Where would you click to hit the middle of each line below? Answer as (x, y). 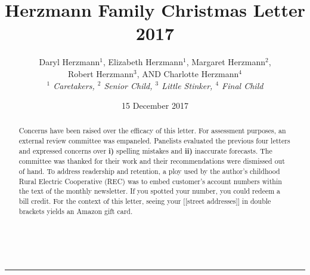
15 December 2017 (155, 106)
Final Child (243, 85)
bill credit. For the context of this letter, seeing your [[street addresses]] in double (145, 201)
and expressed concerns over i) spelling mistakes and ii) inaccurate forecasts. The (145, 151)
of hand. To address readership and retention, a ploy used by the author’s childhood (149, 171)
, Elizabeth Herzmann (143, 62)
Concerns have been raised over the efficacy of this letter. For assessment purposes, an (152, 131)
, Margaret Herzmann (226, 62)
